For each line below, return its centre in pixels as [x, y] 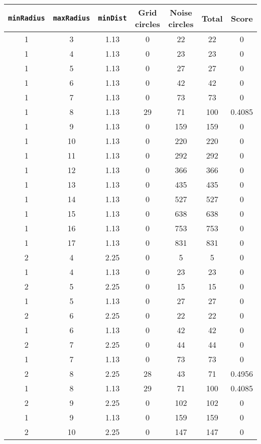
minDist [112, 18]
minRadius [27, 18]
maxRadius [72, 18]
